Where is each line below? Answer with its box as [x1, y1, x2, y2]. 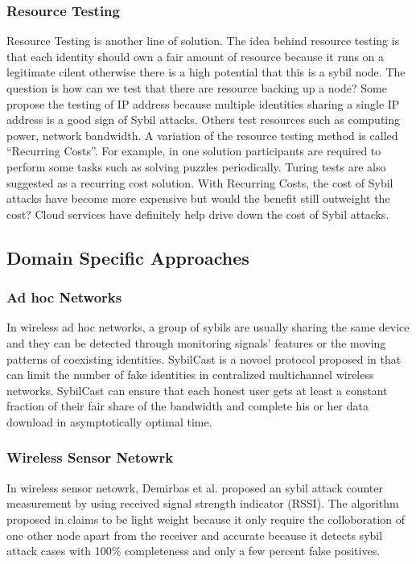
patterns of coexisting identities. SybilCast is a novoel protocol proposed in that [6, 350, 402, 367]
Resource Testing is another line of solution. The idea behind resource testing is [6, 32, 400, 49]
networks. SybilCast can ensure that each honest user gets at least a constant [6, 381, 388, 398]
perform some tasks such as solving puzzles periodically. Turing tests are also [6, 158, 386, 175]
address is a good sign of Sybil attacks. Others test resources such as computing [6, 111, 401, 128]
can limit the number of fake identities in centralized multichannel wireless [6, 366, 374, 383]
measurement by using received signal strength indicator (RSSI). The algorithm [6, 495, 399, 512]
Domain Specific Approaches [6, 245, 249, 270]
